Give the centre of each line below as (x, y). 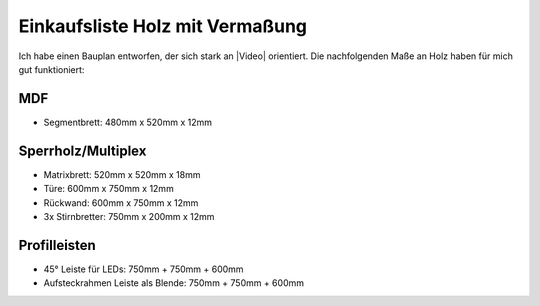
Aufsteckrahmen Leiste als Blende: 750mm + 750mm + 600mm (174, 283)
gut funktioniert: (51, 69)
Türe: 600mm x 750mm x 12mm (108, 189)
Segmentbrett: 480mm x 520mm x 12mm (127, 122)
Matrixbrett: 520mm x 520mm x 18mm (122, 174)
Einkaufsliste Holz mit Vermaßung (163, 26)
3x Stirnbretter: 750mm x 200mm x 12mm (129, 216)
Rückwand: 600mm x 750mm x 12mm (121, 202)
